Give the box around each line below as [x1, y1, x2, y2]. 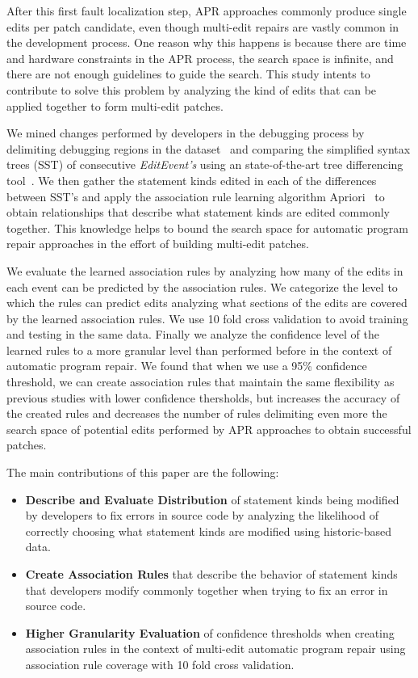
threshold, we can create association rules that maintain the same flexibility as [6, 373, 395, 390]
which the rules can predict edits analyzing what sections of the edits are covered [6, 294, 408, 311]
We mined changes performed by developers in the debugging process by [6, 124, 365, 141]
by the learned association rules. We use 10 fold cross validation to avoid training [6, 310, 408, 326]
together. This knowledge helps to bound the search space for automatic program [6, 219, 408, 236]
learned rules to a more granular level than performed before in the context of [6, 341, 392, 358]
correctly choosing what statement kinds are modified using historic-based [25, 522, 392, 539]
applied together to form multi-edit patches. [6, 97, 224, 114]
